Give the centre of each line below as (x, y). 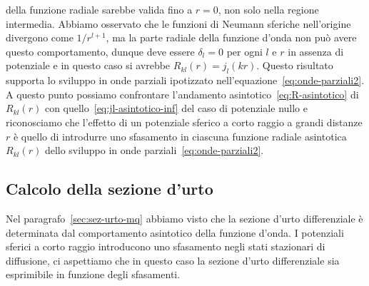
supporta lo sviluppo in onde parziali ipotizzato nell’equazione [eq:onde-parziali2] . (185, 80)
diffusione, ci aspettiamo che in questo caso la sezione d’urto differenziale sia (173, 260)
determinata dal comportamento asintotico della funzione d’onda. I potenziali (175, 232)
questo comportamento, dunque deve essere (100, 51)
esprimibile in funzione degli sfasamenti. (93, 274)
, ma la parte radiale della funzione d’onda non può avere (231, 37)
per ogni (244, 51)
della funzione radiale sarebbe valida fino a (99, 9)
